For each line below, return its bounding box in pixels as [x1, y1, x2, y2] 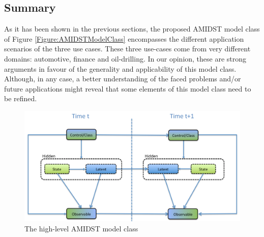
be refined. [4, 93, 37, 104]
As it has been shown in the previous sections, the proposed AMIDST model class [4, 23, 260, 34]
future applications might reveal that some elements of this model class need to [4, 83, 251, 94]
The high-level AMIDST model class [24, 223, 138, 233]
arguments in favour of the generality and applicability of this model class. [4, 63, 237, 74]
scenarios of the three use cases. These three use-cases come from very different [4, 43, 251, 54]
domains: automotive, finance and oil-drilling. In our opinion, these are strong [4, 53, 247, 64]
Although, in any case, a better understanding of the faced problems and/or [4, 73, 241, 84]
